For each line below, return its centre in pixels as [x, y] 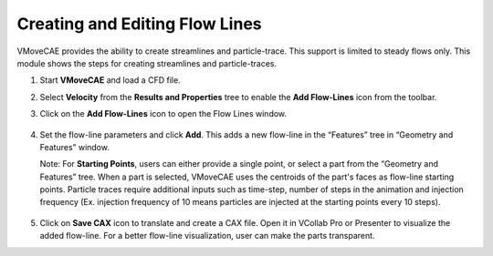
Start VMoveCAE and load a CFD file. [110, 80]
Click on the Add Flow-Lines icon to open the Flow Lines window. [163, 114]
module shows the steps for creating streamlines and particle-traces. [147, 63]
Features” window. [74, 147]
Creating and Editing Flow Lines [139, 24]
